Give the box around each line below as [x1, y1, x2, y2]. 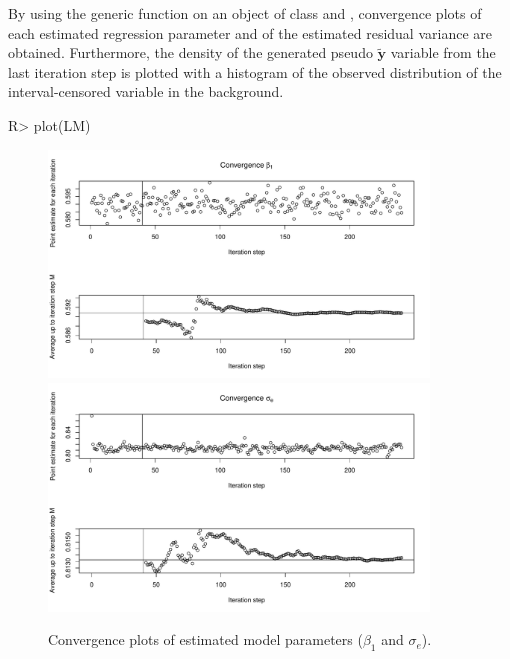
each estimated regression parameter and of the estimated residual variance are [8, 22, 492, 43]
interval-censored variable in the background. [8, 81, 284, 102]
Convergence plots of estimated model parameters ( [48, 629, 363, 650]
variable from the [390, 42, 496, 63]
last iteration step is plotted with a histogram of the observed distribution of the [8, 61, 502, 82]
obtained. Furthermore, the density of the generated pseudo [8, 42, 373, 63]
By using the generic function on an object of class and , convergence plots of [8, 3, 482, 23]
